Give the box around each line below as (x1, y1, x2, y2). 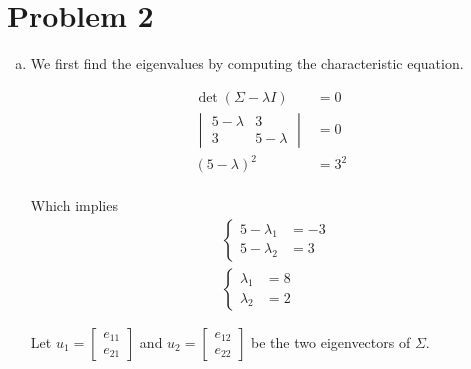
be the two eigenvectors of (251, 332, 411, 352)
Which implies (30, 195, 118, 216)
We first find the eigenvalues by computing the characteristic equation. (30, 53, 464, 74)
